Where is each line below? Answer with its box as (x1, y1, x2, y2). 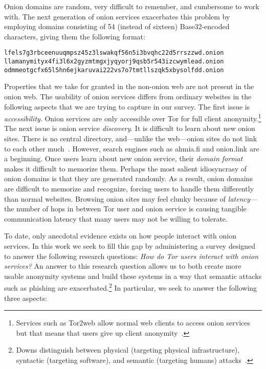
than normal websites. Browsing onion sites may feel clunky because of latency (4, 193, 250, 204)
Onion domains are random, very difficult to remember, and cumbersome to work (4, 1, 259, 11)
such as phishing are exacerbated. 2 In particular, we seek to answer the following (4, 281, 257, 293)
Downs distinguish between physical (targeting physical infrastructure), (16, 344, 240, 355)
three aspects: (4, 292, 47, 303)
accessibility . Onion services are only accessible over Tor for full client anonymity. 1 (4, 112, 261, 123)
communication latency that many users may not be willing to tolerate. (4, 213, 228, 224)
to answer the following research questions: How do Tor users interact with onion (4, 250, 259, 261)
